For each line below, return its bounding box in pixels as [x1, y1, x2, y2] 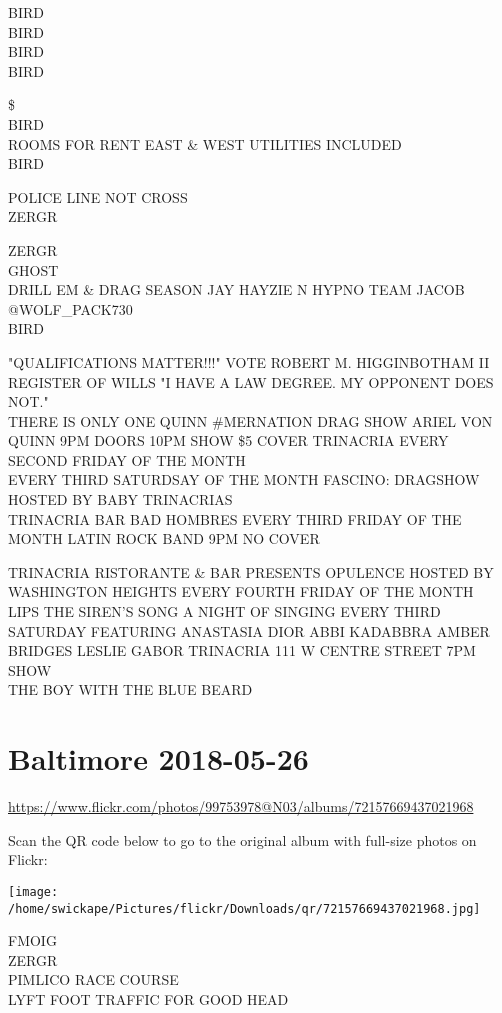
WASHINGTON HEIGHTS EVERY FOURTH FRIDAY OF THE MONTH [8, 581, 474, 602]
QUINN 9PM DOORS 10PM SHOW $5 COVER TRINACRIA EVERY [8, 430, 449, 451]
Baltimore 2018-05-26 [8, 738, 309, 779]
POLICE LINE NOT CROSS [8, 186, 188, 207]
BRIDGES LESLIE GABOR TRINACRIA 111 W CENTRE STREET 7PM [8, 640, 476, 661]
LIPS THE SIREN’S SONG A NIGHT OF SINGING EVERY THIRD [8, 601, 441, 622]
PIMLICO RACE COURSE [8, 969, 179, 990]
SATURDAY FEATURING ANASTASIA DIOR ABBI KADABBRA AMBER [8, 620, 490, 641]
